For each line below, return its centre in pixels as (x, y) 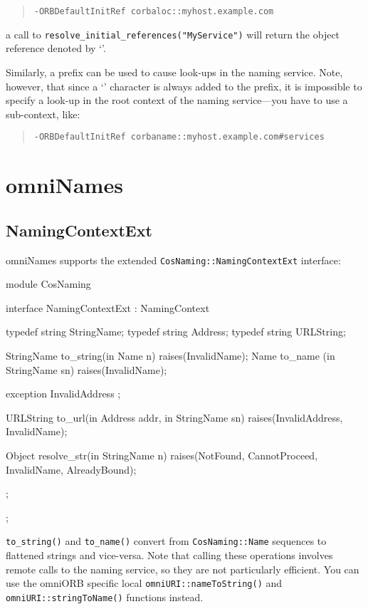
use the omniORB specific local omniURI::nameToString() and (144, 583)
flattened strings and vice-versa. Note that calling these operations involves (169, 555)
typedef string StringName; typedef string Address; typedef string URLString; (176, 332)
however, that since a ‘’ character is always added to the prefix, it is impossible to (184, 86)
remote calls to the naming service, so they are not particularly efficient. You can (183, 569)
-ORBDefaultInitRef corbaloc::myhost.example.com (154, 11)
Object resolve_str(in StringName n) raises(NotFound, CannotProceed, (162, 455)
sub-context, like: (43, 114)
